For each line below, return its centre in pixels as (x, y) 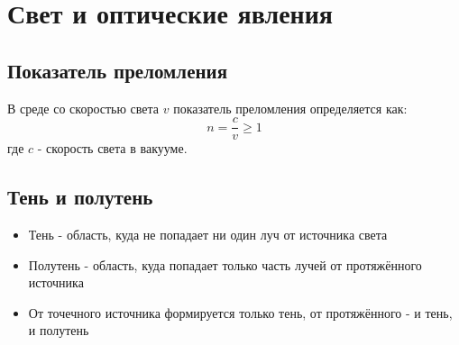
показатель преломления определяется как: (290, 108)
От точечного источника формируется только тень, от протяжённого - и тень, (240, 312)
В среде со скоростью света (83, 108)
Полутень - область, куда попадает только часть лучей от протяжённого (225, 264)
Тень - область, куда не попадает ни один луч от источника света (208, 235)
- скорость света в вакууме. (112, 148)
